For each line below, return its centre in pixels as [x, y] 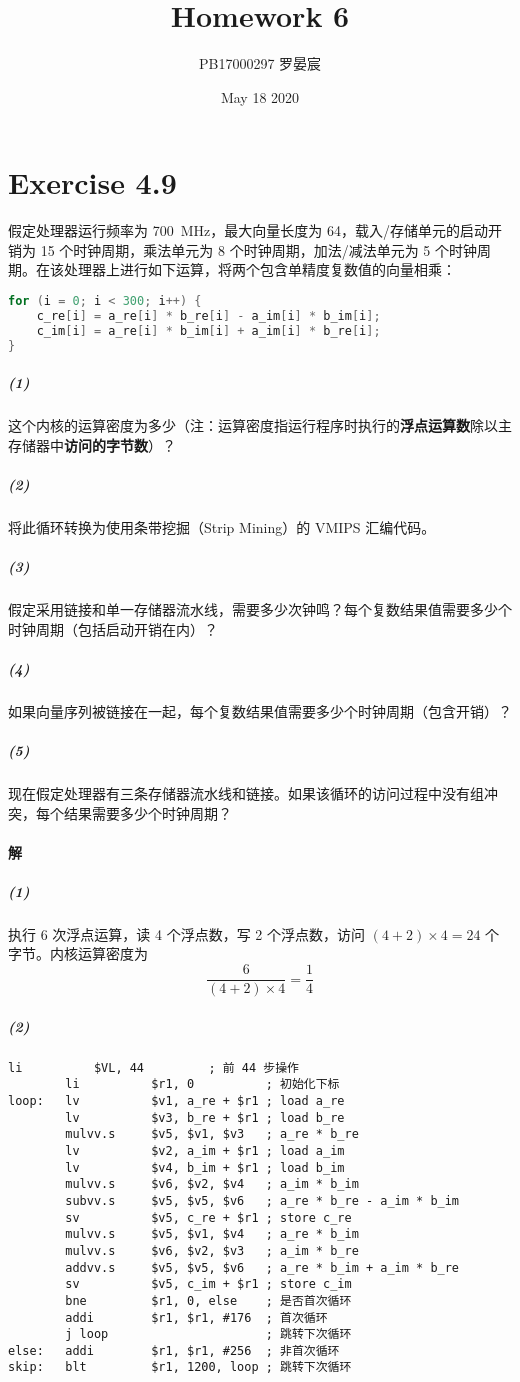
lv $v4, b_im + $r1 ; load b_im [205, 1167]
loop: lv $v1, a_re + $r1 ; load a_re [176, 1100]
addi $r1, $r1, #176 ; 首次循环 [196, 1317]
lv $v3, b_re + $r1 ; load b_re [205, 1117]
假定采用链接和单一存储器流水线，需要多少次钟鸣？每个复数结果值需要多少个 [260, 609]
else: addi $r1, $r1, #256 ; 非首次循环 [174, 1350]
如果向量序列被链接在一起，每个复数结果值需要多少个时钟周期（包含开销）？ [260, 710]
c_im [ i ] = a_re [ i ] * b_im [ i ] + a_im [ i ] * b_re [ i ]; [208, 330]
